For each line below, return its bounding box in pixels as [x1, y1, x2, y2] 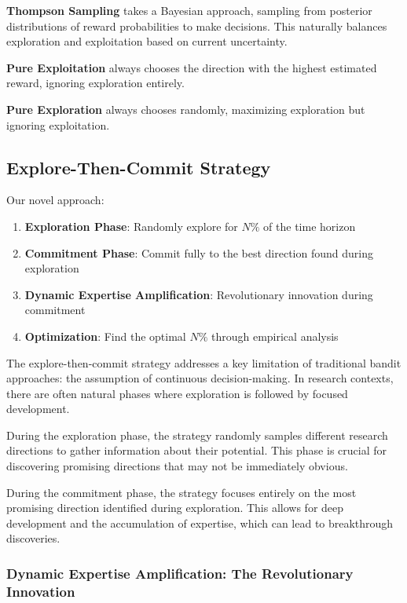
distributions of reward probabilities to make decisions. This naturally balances [6, 17, 387, 34]
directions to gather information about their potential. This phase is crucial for [6, 442, 387, 459]
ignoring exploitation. [6, 116, 110, 133]
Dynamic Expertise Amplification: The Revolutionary [6, 563, 354, 583]
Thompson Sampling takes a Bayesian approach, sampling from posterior [6, 2, 372, 18]
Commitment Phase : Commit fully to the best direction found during [24, 244, 373, 261]
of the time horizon [263, 217, 356, 234]
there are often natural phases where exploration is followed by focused [6, 385, 348, 401]
